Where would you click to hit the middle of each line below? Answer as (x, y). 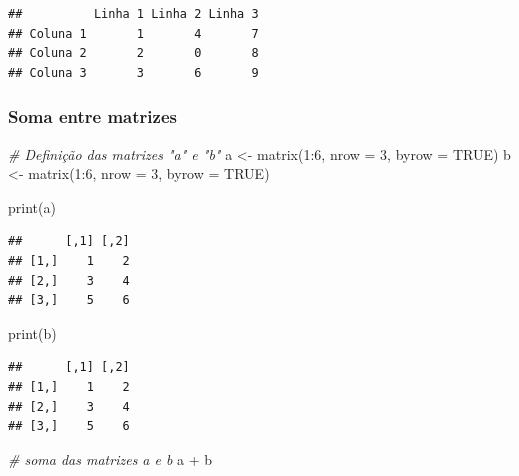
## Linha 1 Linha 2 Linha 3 (133, 14)
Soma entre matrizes (92, 116)
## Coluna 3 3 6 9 (133, 72)
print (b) (32, 332)
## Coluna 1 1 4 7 (133, 33)
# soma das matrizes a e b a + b (110, 458)
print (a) (32, 206)
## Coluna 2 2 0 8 (133, 53)
